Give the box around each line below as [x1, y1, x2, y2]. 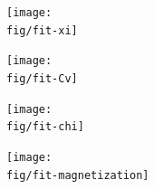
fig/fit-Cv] [6, 71, 78, 85]
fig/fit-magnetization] [6, 168, 149, 182]
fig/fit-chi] [6, 120, 84, 134]
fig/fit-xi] [6, 24, 78, 37]
